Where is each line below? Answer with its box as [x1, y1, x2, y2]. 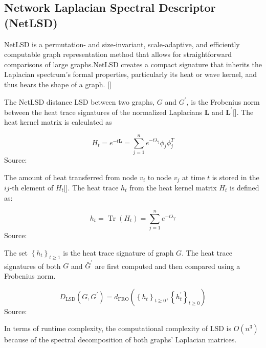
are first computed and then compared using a [95, 260, 240, 271]
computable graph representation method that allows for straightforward [4, 49, 232, 60]
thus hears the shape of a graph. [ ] [4, 79, 112, 89]
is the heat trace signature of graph [63, 247, 174, 258]
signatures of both [4, 260, 61, 271]
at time [182, 171, 205, 182]
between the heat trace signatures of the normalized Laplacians [4, 106, 203, 117]
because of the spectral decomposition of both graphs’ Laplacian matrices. [4, 334, 237, 345]
